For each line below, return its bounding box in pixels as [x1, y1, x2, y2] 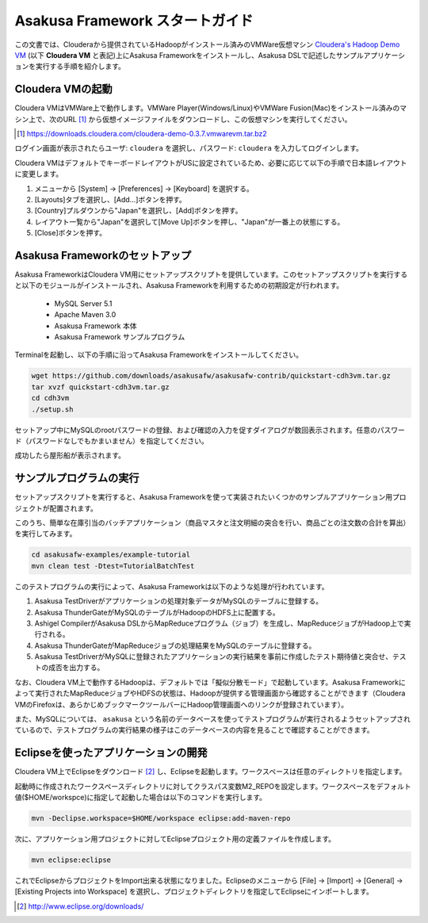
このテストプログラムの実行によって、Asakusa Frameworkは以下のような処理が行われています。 [14, 581, 329, 591]
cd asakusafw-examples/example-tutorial [31, 550, 190, 559]
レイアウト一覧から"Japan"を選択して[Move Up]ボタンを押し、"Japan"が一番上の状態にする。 [34, 216, 345, 226]
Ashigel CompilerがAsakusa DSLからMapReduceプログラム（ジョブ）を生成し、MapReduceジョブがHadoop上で [34, 619, 404, 628]
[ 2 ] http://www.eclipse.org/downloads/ [17, 901, 144, 911]
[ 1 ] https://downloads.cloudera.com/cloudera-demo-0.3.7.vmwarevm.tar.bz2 [17, 129, 267, 139]
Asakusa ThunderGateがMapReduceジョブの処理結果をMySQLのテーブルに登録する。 [34, 641, 316, 650]
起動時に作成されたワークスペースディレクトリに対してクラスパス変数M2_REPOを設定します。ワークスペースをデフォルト [14, 781, 411, 791]
